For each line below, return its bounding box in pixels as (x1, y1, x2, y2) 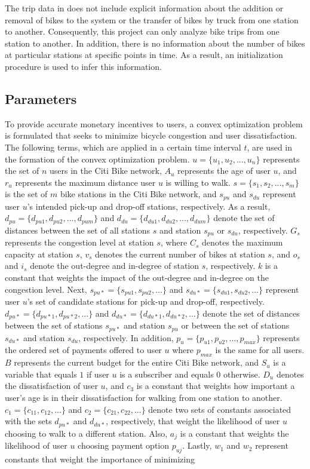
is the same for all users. (215, 344, 305, 356)
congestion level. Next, (5, 283, 87, 295)
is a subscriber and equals (119, 367, 214, 380)
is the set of (5, 188, 48, 200)
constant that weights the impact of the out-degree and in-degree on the (5, 271, 269, 284)
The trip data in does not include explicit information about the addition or (5, 2, 284, 14)
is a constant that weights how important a (136, 379, 295, 392)
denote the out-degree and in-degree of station (30, 259, 199, 272)
